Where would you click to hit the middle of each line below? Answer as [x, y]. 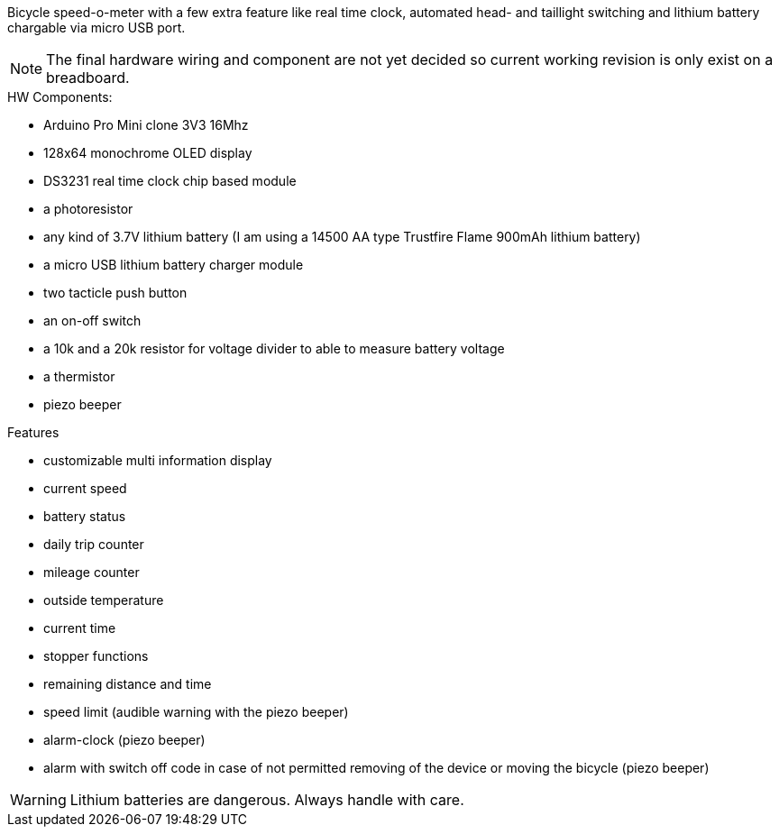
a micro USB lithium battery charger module [174, 265]
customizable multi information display [158, 460]
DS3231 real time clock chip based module [170, 181]
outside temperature [104, 600]
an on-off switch [92, 321]
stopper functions [96, 656]
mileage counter [92, 572]
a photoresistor [88, 209]
